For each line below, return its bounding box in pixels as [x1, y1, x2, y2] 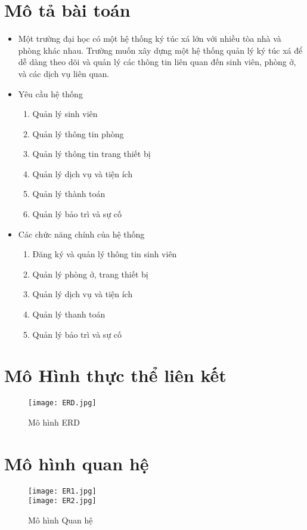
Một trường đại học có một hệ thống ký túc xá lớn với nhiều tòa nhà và [18, 32, 281, 45]
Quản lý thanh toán [32, 308, 106, 321]
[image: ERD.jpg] [28, 399, 97, 408]
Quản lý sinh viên [32, 107, 98, 120]
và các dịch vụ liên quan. [18, 67, 110, 79]
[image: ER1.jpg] [28, 486, 97, 495]
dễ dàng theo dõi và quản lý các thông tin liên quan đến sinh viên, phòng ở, [18, 56, 296, 68]
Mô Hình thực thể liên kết [4, 363, 227, 387]
